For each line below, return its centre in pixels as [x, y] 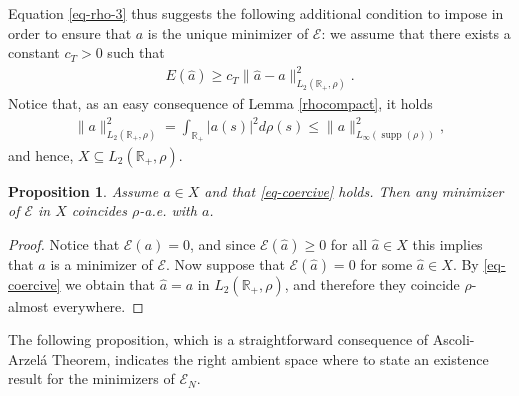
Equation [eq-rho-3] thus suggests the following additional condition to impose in [256, 13]
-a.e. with [168, 210]
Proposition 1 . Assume [83, 190]
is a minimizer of [101, 263]
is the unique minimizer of [228, 32]
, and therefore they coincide [372, 283]
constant [34, 52]
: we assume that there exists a [416, 32]
